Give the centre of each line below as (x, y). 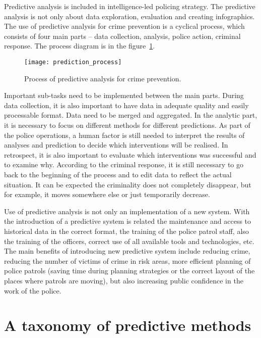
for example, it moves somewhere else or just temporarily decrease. (107, 194)
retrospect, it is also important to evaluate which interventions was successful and (130, 154)
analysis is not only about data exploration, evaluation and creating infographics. (129, 16)
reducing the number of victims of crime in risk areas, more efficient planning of (127, 260)
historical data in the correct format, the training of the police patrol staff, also (126, 231)
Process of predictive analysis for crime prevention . (103, 78)
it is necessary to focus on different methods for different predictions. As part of (127, 125)
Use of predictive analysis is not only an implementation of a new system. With (127, 211)
